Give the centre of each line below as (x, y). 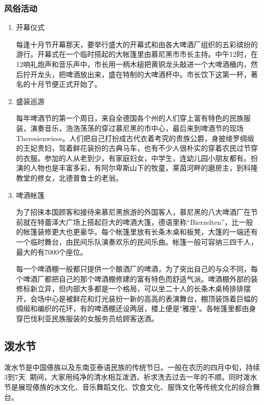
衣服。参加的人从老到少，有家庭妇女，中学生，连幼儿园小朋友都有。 (137, 158)
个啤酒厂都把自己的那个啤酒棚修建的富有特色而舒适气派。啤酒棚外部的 (133, 278)
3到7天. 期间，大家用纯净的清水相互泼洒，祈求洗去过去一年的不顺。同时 (124, 377)
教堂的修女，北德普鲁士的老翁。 (69, 177)
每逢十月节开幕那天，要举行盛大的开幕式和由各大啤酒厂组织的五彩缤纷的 (137, 44)
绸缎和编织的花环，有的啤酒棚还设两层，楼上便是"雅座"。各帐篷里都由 (133, 308)
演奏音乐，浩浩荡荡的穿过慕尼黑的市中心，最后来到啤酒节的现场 (137, 128)
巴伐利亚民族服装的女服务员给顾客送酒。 (91, 318)
